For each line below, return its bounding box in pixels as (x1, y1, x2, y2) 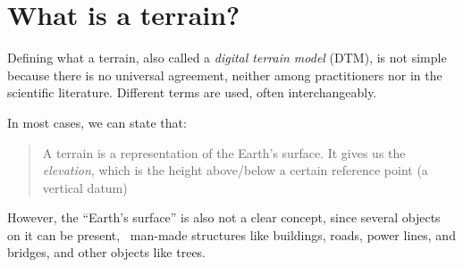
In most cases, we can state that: (7, 113, 187, 131)
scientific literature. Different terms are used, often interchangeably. (7, 83, 377, 102)
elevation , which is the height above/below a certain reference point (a (42, 161, 428, 179)
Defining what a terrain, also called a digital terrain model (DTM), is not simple (7, 48, 447, 67)
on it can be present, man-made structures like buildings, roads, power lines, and (7, 225, 456, 244)
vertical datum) (42, 178, 128, 196)
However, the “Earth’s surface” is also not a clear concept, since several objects (7, 208, 441, 227)
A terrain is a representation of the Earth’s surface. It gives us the (42, 143, 406, 162)
